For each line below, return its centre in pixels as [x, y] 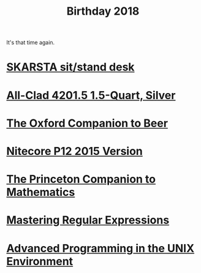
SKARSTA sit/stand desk [70, 67]
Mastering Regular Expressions [88, 220]
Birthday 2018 [103, 11]
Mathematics [41, 193]
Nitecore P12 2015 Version [74, 151]
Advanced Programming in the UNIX [100, 248]
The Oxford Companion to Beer [87, 123]
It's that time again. [31, 43]
